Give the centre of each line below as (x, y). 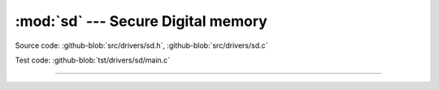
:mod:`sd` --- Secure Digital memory (141, 21)
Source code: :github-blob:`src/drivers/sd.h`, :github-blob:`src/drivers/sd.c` (141, 45)
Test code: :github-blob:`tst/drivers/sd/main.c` (93, 60)
